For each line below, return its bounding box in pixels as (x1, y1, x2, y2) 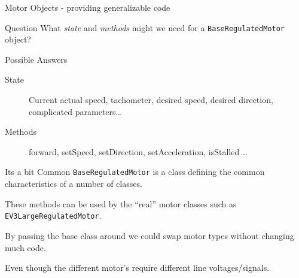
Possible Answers (5, 53, 68, 65)
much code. (5, 241, 46, 253)
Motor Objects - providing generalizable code (5, 1, 170, 13)
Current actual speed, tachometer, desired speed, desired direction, (29, 93, 273, 106)
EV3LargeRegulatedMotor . (5, 209, 102, 222)
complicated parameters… (29, 105, 121, 117)
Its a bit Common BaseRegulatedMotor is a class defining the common (5, 165, 265, 178)
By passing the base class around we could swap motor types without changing (5, 229, 294, 241)
